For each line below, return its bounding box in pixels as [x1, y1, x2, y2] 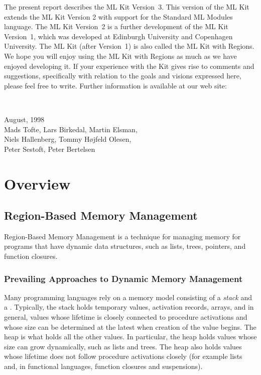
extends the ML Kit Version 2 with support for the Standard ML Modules [4, 11, 233, 22]
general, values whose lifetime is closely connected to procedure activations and [4, 312, 247, 322]
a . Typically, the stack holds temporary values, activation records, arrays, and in [4, 302, 254, 312]
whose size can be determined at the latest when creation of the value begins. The [4, 321, 256, 332]
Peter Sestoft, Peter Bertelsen [4, 143, 95, 154]
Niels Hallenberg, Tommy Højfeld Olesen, [4, 134, 132, 144]
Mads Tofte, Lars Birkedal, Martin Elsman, [4, 124, 138, 134]
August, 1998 [4, 114, 45, 124]
